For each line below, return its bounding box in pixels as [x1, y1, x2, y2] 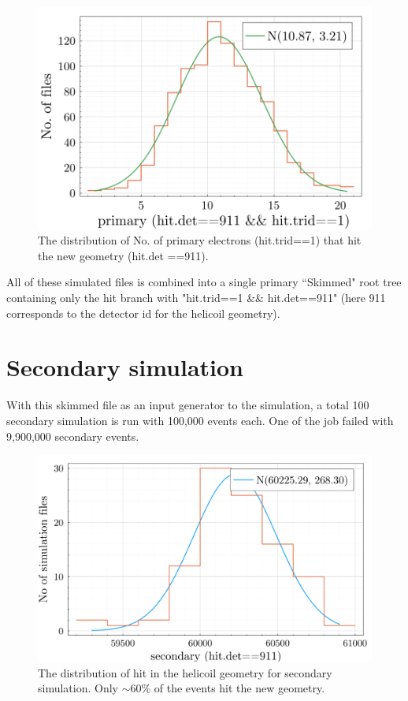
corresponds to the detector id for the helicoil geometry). [6, 304, 280, 321]
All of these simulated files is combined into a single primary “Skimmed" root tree [6, 274, 402, 290]
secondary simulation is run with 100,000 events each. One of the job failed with [6, 412, 394, 428]
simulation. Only [38, 680, 118, 696]
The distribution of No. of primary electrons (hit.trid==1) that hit [38, 232, 362, 248]
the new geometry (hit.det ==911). [38, 247, 209, 263]
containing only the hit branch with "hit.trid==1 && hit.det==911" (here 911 [6, 289, 386, 306]
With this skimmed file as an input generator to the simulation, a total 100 [6, 397, 369, 413]
